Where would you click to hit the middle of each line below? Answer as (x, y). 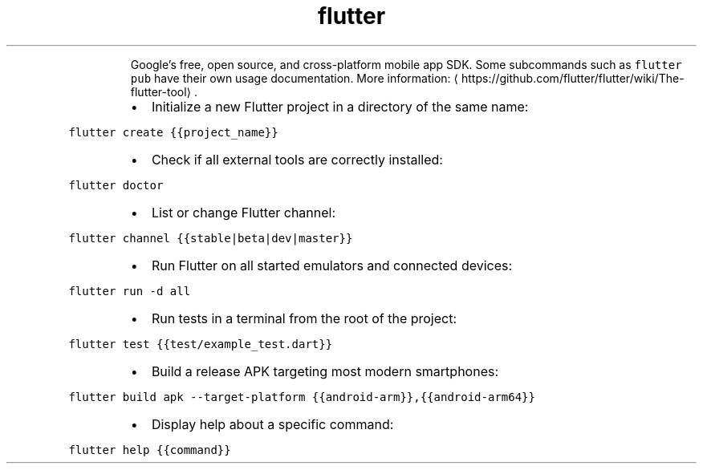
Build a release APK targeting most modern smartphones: (325, 371)
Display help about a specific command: (272, 424)
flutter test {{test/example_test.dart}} (201, 344)
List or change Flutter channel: (244, 212)
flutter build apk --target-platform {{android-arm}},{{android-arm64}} (302, 397)
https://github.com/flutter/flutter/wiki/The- (573, 78)
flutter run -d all (130, 291)
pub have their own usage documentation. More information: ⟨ (295, 78)
